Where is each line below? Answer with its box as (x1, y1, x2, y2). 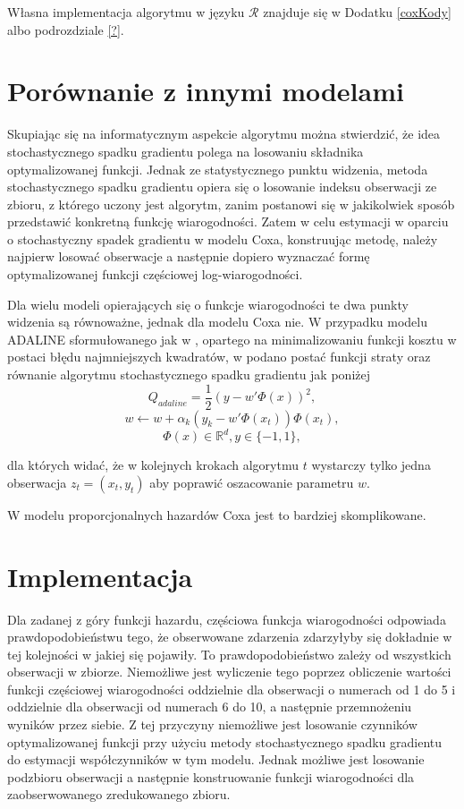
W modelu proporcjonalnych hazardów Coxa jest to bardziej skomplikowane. (7, 505, 426, 524)
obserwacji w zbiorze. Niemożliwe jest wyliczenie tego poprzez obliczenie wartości (7, 662, 451, 681)
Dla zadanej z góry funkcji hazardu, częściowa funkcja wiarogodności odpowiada (7, 609, 446, 628)
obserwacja (7, 473, 67, 491)
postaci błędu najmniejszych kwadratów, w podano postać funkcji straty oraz (7, 347, 431, 366)
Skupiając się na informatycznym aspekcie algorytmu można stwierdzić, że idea (7, 124, 441, 143)
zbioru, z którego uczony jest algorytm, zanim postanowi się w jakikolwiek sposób (7, 194, 455, 213)
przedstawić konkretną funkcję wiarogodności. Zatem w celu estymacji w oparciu (7, 212, 449, 231)
